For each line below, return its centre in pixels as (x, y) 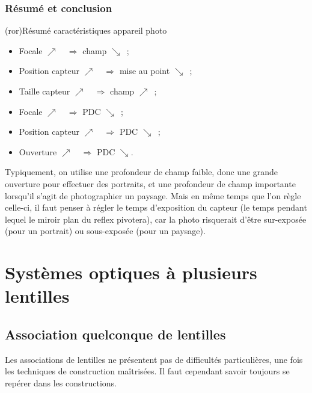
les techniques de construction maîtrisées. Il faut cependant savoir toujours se (147, 371)
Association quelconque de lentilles (115, 334)
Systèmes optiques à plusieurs (131, 272)
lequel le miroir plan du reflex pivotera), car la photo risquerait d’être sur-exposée (156, 219)
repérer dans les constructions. (61, 382)
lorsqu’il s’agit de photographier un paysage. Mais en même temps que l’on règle (153, 195)
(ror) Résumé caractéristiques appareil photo (86, 30)
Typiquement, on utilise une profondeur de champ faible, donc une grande (142, 172)
